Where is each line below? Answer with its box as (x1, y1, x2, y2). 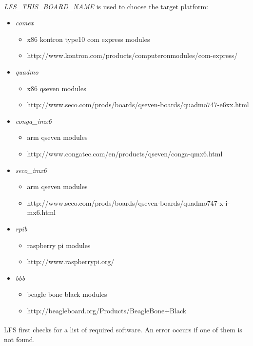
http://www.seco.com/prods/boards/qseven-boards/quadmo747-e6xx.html (27, 99, 249, 110)
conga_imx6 (15, 115, 52, 126)
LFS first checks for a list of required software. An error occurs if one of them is (4, 325, 242, 335)
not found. (4, 334, 35, 344)
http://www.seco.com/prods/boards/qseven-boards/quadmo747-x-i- (27, 197, 230, 208)
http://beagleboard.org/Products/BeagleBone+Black (27, 305, 187, 315)
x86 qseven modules (27, 83, 86, 93)
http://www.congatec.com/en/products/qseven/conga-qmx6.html (27, 148, 223, 158)
